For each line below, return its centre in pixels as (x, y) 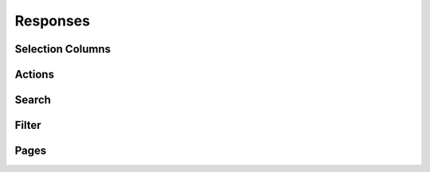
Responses (53, 21)
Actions (35, 74)
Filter (28, 125)
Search (33, 100)
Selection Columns (63, 49)
